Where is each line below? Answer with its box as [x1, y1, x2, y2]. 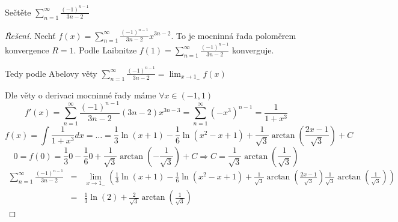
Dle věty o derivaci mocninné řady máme [5, 88, 156, 101]
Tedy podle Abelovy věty [5, 67, 97, 79]
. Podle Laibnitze [73, 44, 137, 56]
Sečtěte [5, 5, 31, 18]
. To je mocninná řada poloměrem [171, 29, 296, 41]
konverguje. [232, 44, 274, 56]
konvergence [5, 44, 49, 56]
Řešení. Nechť [5, 29, 56, 41]
